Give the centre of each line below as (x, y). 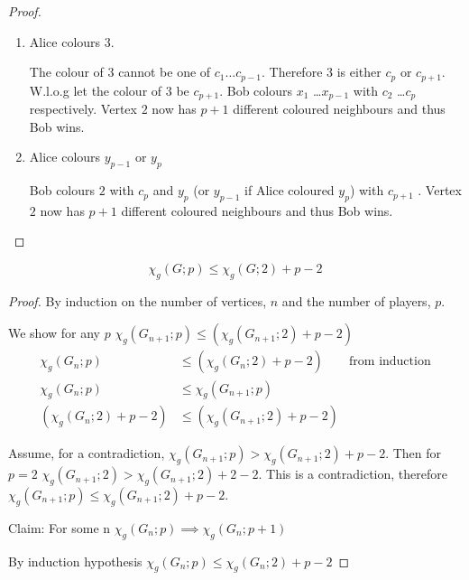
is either (359, 72)
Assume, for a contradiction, (87, 453)
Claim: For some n (60, 527)
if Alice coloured (290, 190)
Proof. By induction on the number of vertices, (138, 300)
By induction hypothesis (75, 561)
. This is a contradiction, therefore (353, 474)
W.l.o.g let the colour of (96, 90)
